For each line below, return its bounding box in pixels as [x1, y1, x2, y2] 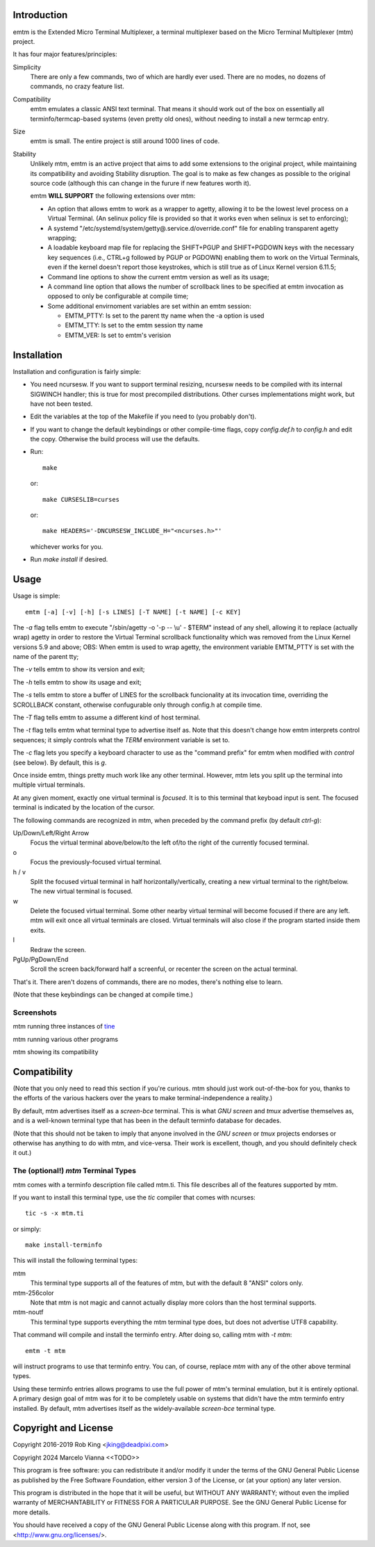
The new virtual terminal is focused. [30, 887, 133, 896]
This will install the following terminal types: [12, 1257, 138, 1265]
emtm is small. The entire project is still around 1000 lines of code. [30, 137, 220, 145]
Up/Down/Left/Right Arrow [12, 828, 90, 837]
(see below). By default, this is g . [12, 758, 107, 767]
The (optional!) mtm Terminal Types [12, 1166, 137, 1176]
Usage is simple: [12, 591, 60, 600]
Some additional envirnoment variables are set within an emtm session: [47, 302, 251, 310]
